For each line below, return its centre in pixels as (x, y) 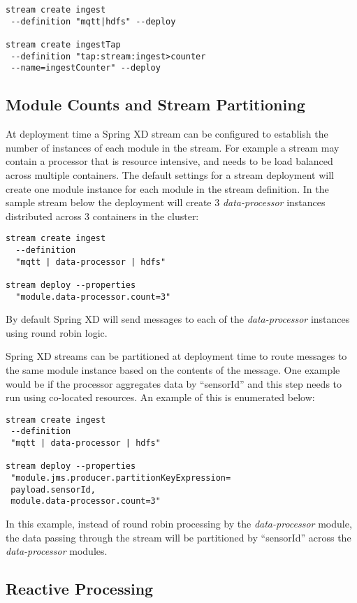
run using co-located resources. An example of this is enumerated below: (160, 397)
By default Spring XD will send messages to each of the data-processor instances (178, 319)
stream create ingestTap (63, 44)
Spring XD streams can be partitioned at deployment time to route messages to (176, 356)
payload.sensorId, (53, 489)
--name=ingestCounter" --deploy (86, 68)
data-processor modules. (57, 551)
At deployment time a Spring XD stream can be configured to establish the (167, 134)
